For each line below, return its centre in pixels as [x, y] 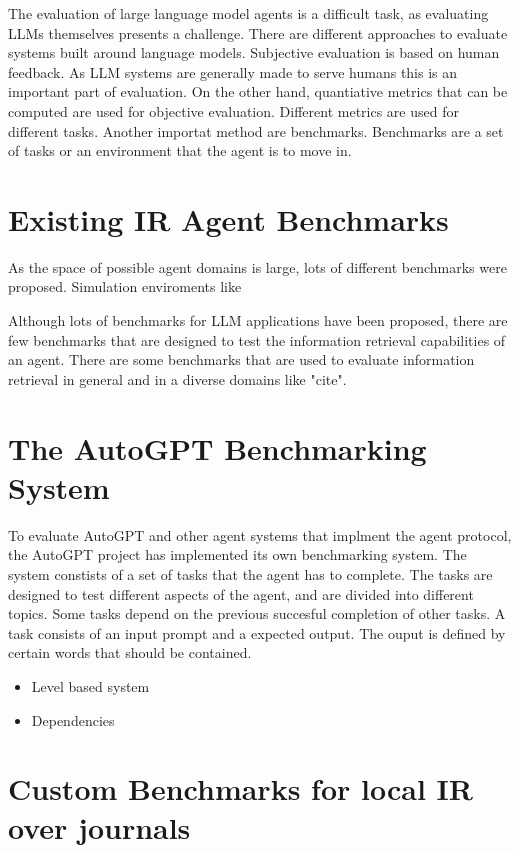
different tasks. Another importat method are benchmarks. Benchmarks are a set [256, 130]
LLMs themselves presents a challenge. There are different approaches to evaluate [258, 32]
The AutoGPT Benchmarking [217, 447]
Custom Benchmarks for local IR [240, 788]
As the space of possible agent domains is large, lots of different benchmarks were [257, 266]
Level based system [90, 685]
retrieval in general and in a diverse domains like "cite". [177, 378]
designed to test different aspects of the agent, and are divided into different [241, 593]
